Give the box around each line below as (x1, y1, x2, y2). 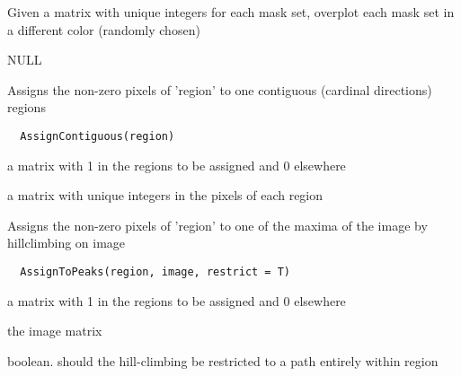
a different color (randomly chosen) (7, 20, 200, 39)
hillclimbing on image (7, 233, 126, 252)
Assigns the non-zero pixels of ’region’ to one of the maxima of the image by (7, 215, 428, 234)
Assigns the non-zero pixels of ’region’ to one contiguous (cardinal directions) (7, 80, 432, 99)
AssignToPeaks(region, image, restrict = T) (20, 266, 290, 278)
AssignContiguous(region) (20, 129, 175, 143)
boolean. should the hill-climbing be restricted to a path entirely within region (7, 351, 439, 370)
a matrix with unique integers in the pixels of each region (7, 186, 324, 205)
